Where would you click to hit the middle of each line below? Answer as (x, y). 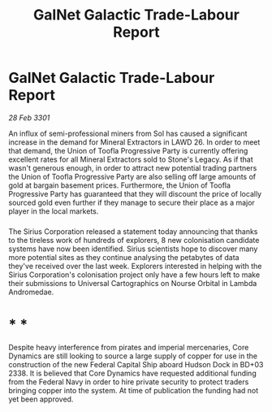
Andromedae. (31, 292)
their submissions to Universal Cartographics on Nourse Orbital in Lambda (133, 283)
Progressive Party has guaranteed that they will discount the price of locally (135, 193)
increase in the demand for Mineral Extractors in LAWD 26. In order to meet (134, 142)
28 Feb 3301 (29, 117)
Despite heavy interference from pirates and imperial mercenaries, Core (129, 347)
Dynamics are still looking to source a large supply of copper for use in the (133, 356)
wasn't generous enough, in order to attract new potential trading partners (133, 167)
